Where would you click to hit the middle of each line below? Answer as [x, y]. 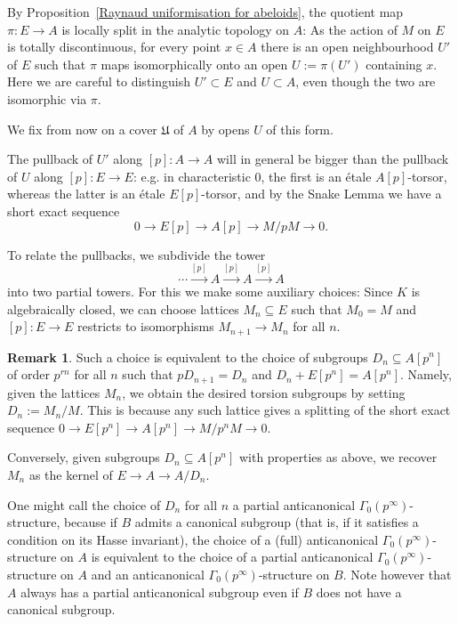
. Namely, [426, 374]
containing [394, 64]
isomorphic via [47, 98]
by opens [225, 129]
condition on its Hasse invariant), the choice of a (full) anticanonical [193, 539]
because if [90, 522]
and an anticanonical [148, 574]
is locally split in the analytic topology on [176, 29]
